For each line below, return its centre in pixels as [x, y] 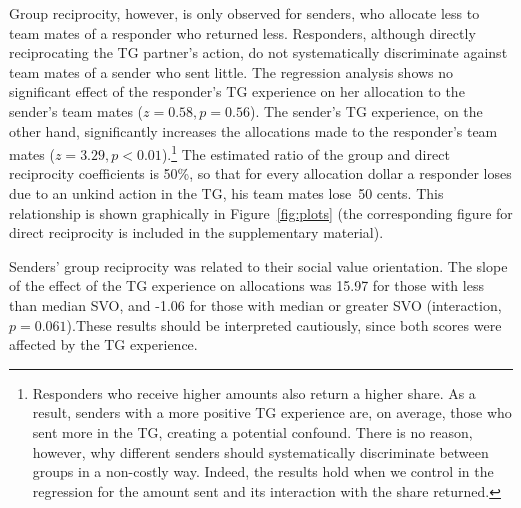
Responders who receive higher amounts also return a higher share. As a [254, 392]
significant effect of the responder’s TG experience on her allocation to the [237, 91]
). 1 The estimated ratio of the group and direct [305, 152]
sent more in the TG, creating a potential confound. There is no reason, [252, 431]
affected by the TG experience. [103, 344]
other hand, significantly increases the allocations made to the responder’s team [253, 130]
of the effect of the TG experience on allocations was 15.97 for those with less [246, 285]
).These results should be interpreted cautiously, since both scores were [284, 324]
